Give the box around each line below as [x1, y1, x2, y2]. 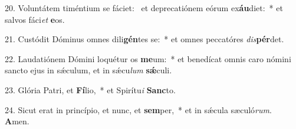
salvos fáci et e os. [5, 13, 65, 25]
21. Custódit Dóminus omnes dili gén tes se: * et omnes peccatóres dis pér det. [5, 33, 284, 45]
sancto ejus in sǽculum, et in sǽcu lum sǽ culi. [5, 64, 172, 76]
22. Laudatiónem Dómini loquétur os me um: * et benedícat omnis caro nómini [5, 52, 291, 64]
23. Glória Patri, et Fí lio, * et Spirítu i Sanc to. [5, 83, 176, 96]
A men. [5, 115, 29, 127]
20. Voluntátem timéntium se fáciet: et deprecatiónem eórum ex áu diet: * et [5, 2, 283, 13]
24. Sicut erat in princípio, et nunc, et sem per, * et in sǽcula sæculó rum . [5, 103, 272, 116]
